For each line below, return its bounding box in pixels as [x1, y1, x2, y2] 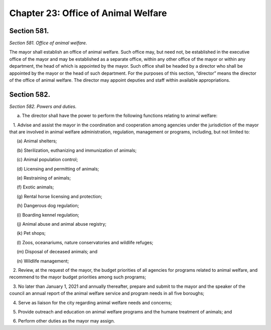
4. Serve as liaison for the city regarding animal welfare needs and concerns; [13, 299, 172, 305]
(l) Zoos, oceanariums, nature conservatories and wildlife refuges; [17, 239, 154, 245]
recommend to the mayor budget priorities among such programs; [9, 274, 147, 280]
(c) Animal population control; [17, 156, 78, 162]
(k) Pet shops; [17, 230, 46, 236]
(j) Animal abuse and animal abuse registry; [17, 221, 107, 227]
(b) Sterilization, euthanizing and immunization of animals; [17, 147, 137, 153]
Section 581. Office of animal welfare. [9, 40, 87, 46]
